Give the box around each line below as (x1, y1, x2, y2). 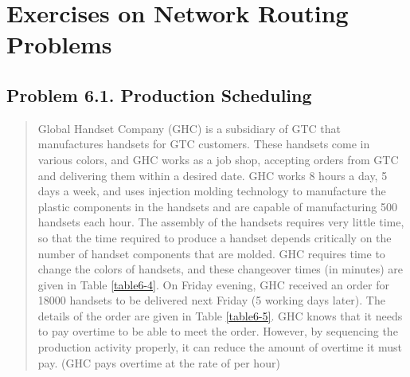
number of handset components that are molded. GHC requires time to (37, 245, 385, 261)
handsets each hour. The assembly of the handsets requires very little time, (37, 214, 404, 230)
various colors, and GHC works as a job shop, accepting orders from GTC (37, 151, 399, 167)
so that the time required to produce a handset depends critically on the (37, 229, 392, 245)
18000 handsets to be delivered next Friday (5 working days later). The (37, 292, 385, 308)
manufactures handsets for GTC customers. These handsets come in (37, 135, 370, 152)
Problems (6, 28, 112, 61)
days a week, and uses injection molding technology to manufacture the (37, 183, 386, 199)
